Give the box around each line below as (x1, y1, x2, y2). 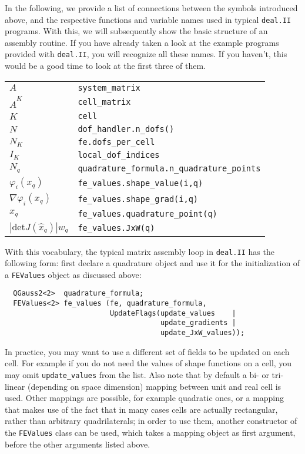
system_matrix (78, 82, 140, 92)
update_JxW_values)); (160, 329, 245, 337)
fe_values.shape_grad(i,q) (78, 194, 199, 204)
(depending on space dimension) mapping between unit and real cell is (27, 380, 281, 392)
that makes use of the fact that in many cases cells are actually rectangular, (5, 403, 278, 415)
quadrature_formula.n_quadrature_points (78, 163, 261, 173)
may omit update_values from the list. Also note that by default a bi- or (5, 368, 269, 380)
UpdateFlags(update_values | (109, 309, 236, 317)
